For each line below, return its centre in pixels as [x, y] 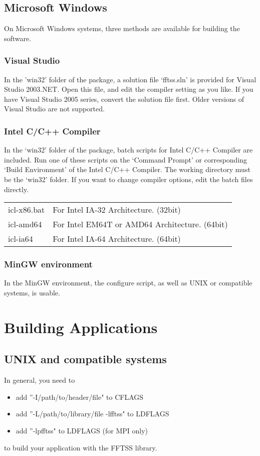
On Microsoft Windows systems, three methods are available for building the [122, 28]
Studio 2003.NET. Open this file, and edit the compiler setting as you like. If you [129, 89]
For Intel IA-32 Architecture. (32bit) [117, 210]
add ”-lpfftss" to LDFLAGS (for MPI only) [82, 430]
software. [18, 38]
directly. [17, 189]
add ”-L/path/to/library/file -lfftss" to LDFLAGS [92, 414]
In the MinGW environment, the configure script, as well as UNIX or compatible [128, 283]
